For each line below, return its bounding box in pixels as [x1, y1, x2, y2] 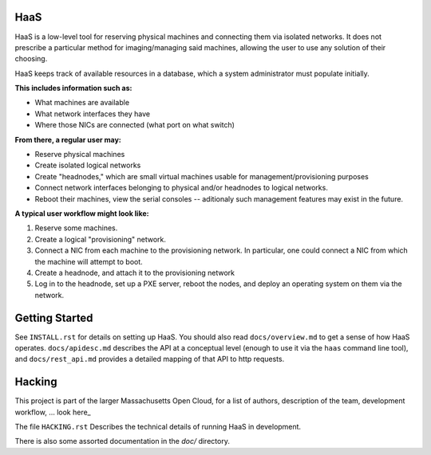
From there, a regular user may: [14, 135, 121, 144]
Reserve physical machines [34, 150, 125, 159]
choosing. [14, 54, 48, 64]
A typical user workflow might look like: [14, 208, 149, 218]
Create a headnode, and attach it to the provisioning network [34, 268, 235, 277]
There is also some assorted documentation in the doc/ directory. [14, 437, 231, 446]
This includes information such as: [14, 84, 132, 93]
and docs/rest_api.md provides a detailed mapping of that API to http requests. [14, 355, 285, 364]
